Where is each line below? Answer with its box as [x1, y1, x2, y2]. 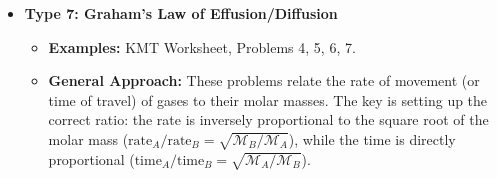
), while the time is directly [288, 128, 456, 149]
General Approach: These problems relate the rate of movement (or [48, 70, 480, 91]
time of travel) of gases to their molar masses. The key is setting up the [48, 89, 488, 110]
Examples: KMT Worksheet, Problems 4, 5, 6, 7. [48, 36, 356, 57]
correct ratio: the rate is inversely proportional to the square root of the [48, 109, 489, 130]
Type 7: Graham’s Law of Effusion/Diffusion [24, 3, 338, 23]
